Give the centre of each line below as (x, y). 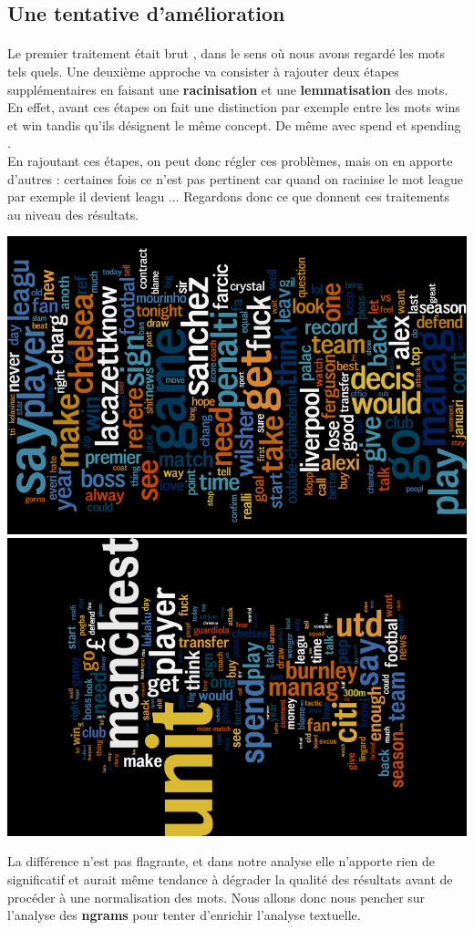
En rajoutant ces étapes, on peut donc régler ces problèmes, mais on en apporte (230, 160)
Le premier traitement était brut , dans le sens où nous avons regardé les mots (227, 53)
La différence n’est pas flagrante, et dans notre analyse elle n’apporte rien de (221, 861)
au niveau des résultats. (73, 214)
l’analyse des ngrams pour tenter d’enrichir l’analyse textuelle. (184, 915)
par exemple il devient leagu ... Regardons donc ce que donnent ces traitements (229, 196)
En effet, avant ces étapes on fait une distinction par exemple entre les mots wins (234, 107)
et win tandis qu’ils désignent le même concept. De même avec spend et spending (234, 124)
